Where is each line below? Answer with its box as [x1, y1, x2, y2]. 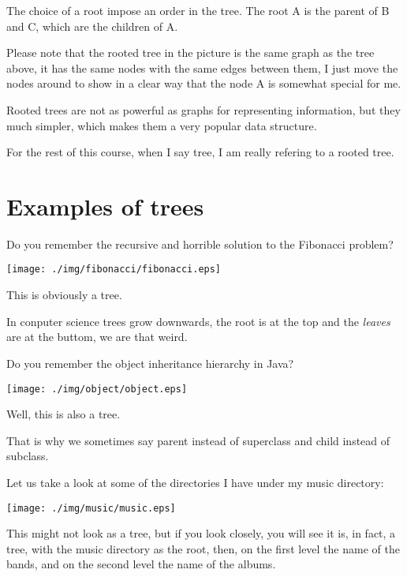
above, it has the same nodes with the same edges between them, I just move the [6, 59, 398, 76]
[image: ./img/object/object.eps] [6, 383, 188, 395]
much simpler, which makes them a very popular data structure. [6, 117, 317, 133]
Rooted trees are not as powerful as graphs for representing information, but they [6, 101, 401, 118]
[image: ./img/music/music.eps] [6, 502, 176, 514]
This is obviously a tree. [6, 287, 122, 303]
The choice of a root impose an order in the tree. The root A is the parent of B [6, 2, 390, 18]
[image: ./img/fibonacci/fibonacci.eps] [6, 264, 222, 275]
